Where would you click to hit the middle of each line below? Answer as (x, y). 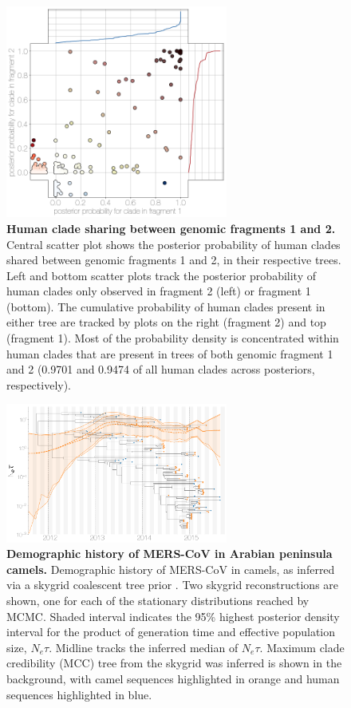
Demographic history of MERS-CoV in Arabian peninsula (170, 554)
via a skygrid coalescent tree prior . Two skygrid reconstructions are (173, 585)
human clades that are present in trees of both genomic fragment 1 (170, 353)
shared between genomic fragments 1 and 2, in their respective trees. (174, 260)
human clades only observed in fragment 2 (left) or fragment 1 (159, 291)
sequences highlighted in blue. (79, 694)
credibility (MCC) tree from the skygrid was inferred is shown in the (174, 663)
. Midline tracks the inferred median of (144, 647)
